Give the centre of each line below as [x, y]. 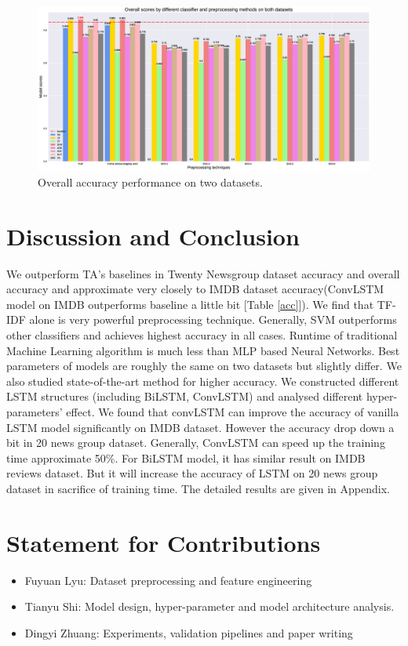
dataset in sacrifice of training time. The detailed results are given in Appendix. [198, 488]
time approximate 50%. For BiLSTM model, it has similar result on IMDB [186, 457]
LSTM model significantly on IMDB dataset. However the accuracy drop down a [200, 427]
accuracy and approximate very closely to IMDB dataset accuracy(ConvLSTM [195, 289]
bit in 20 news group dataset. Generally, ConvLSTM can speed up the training [196, 443]
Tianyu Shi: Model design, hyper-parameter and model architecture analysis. [209, 606]
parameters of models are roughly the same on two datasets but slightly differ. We [204, 366]
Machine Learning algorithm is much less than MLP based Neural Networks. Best [203, 350]
